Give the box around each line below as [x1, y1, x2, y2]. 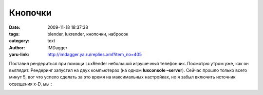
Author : [9, 44, 25, 51]
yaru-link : [9, 52, 29, 57]
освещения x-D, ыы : [9, 81, 52, 87]
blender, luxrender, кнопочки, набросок [47, 31, 129, 37]
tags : [9, 31, 20, 37]
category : [9, 38, 30, 44]
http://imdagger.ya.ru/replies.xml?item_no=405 [47, 52, 142, 57]
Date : [9, 24, 20, 30]
